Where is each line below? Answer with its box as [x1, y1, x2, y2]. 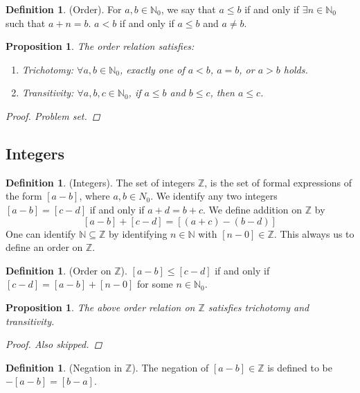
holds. [283, 62, 308, 76]
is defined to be [267, 360, 333, 374]
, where [79, 189, 110, 203]
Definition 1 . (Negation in [6, 360, 123, 374]
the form [6, 189, 42, 203]
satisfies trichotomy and [208, 299, 309, 314]
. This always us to [273, 226, 354, 241]
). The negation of [132, 360, 209, 374]
